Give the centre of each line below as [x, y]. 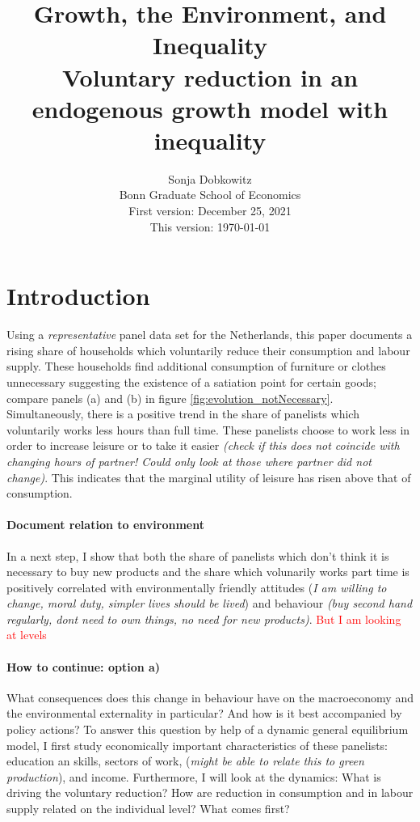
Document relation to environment [105, 525]
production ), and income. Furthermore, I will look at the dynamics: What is [194, 776]
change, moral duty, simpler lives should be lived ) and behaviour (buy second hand [210, 603]
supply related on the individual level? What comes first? [148, 809]
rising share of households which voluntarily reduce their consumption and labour [208, 350]
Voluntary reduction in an [210, 76]
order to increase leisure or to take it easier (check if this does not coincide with [203, 445]
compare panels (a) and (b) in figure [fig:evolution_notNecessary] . [170, 398]
